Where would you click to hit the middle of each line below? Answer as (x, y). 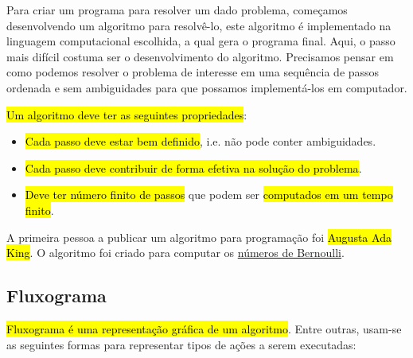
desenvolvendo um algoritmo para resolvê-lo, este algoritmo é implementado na (199, 25)
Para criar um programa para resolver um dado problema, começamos (177, 10)
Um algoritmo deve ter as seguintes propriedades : (127, 114)
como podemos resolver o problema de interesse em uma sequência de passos (193, 72)
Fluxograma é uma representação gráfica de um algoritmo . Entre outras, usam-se (204, 328)
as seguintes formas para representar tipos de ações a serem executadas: (181, 344)
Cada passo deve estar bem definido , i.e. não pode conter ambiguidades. (201, 141)
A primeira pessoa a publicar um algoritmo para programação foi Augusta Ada (199, 237)
